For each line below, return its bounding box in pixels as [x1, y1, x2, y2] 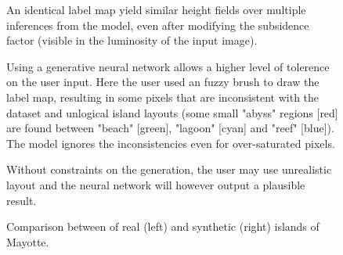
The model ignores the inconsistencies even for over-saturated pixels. [6, 135, 335, 151]
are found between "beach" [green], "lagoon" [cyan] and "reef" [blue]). [6, 120, 334, 136]
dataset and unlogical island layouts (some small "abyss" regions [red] [6, 104, 338, 120]
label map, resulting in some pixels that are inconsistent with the [6, 88, 320, 105]
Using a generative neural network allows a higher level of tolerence [6, 58, 330, 74]
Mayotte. [6, 233, 49, 250]
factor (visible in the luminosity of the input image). [6, 32, 258, 48]
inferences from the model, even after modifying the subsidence [6, 16, 309, 33]
